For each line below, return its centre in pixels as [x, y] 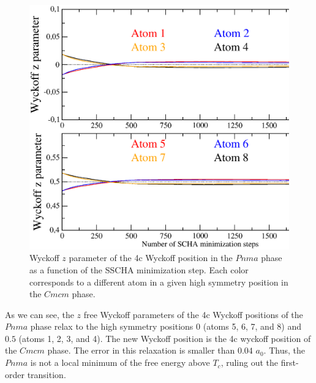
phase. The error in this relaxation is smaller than [141, 350]
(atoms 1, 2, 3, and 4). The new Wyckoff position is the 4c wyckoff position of [165, 338]
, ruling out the [250, 362]
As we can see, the [39, 314]
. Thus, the [284, 350]
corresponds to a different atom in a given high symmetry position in [159, 282]
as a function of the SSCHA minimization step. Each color [139, 269]
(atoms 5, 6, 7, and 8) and [252, 326]
